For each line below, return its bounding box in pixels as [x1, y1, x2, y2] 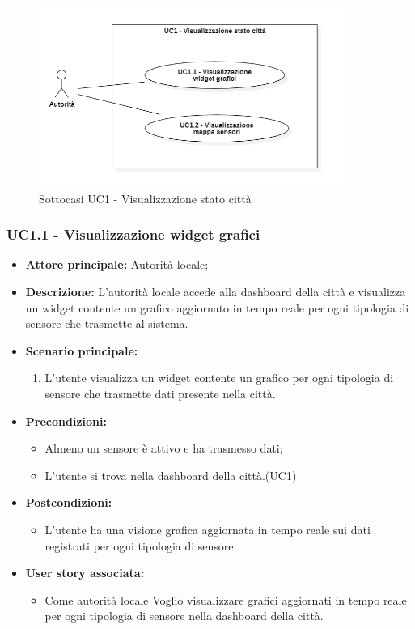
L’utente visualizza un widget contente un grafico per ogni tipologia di [44, 369, 394, 386]
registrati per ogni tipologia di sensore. [44, 537, 237, 554]
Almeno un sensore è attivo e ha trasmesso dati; [44, 440, 283, 457]
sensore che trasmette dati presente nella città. [44, 385, 276, 402]
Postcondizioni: [25, 494, 112, 511]
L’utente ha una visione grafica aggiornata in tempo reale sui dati [44, 521, 371, 538]
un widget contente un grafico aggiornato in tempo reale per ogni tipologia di [25, 299, 409, 316]
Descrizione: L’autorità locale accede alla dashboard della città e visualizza [25, 283, 406, 300]
